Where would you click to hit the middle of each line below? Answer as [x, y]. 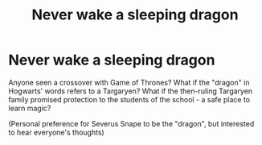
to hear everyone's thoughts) [56, 132]
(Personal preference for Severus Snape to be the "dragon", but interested [131, 123]
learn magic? [30, 108]
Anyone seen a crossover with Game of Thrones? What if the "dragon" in [129, 82]
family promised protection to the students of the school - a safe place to [129, 99]
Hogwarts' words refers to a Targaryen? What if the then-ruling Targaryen [131, 91]
